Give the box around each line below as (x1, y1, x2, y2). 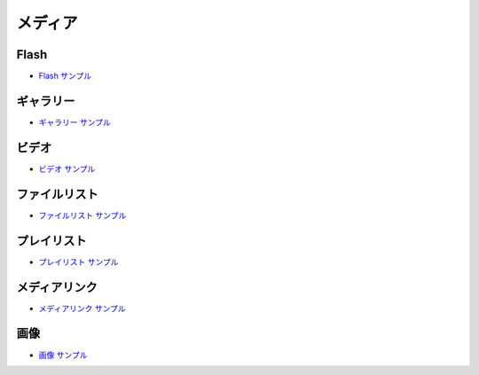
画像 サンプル (38, 349, 88, 360)
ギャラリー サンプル (38, 116, 111, 128)
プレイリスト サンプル (38, 256, 119, 267)
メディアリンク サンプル (38, 302, 126, 314)
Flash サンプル (38, 71, 92, 82)
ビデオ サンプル (38, 163, 96, 174)
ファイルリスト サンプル (38, 209, 127, 221)
